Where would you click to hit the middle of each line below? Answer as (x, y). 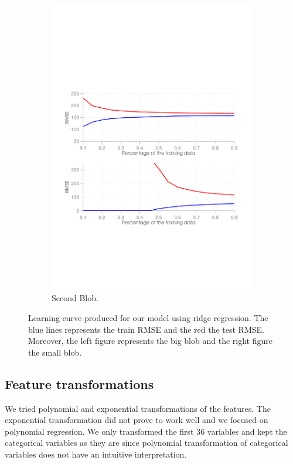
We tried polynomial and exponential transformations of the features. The (138, 408)
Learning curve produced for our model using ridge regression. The (148, 317)
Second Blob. (75, 298)
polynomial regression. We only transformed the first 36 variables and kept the (146, 431)
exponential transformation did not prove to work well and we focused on (137, 420)
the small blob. (55, 352)
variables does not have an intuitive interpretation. (96, 454)
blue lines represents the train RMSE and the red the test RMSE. (146, 329)
